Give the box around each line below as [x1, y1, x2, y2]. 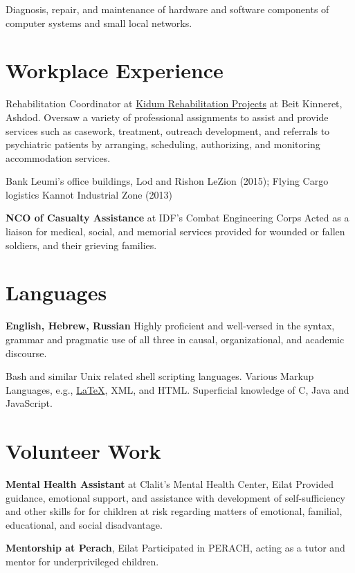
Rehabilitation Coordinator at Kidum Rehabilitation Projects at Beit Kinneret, [6, 96, 343, 111]
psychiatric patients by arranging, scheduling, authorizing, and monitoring [6, 137, 320, 152]
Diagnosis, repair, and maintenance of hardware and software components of [6, 2, 329, 16]
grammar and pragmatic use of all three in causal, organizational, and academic [6, 331, 345, 346]
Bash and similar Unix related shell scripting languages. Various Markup [6, 369, 314, 383]
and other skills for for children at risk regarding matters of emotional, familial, [6, 504, 343, 518]
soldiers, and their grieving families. [6, 237, 157, 252]
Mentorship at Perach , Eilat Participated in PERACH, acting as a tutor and [6, 540, 345, 555]
